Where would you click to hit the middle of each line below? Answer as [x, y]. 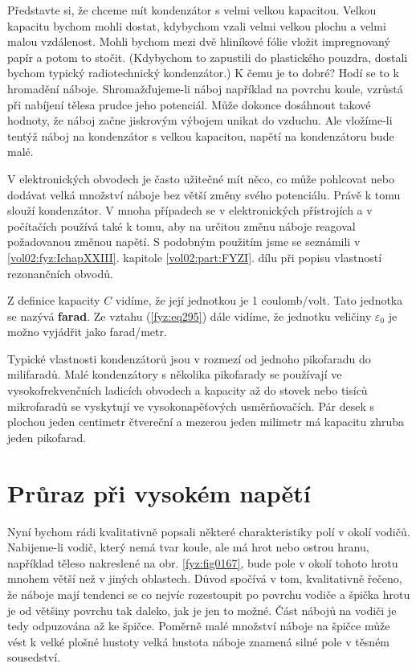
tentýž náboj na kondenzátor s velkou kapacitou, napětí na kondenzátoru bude [201, 135]
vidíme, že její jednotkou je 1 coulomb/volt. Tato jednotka [259, 300]
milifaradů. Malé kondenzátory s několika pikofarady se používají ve [175, 374]
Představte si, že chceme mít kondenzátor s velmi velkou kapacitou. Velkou [192, 10]
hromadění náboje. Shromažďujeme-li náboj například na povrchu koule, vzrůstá [205, 88]
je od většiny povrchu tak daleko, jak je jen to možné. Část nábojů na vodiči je [202, 610]
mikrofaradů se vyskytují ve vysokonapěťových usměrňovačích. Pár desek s [191, 406]
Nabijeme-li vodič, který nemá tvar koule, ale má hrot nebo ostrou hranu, [188, 547]
